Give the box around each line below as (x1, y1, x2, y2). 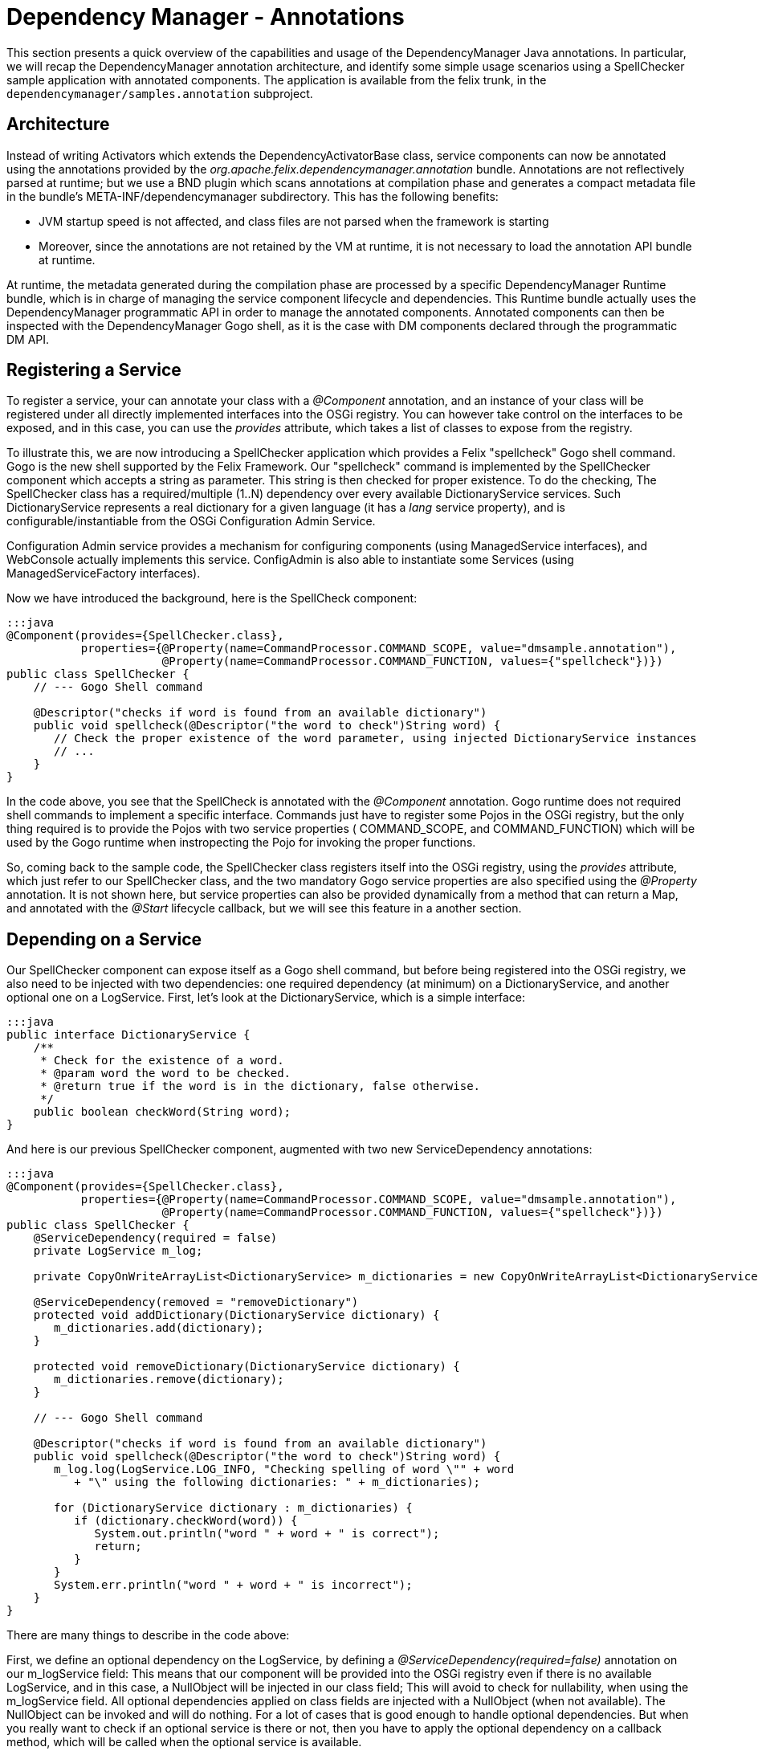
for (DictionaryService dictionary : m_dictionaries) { (54, 1501, 413, 1515)
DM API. (6, 332, 50, 346)
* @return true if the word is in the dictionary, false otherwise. (40, 1080, 481, 1093)
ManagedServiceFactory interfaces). (6, 566, 201, 581)
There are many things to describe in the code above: (6, 1628, 290, 1643)
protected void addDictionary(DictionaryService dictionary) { (33, 1308, 440, 1322)
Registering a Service (6, 360, 181, 381)
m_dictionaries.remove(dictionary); (54, 1373, 284, 1386)
